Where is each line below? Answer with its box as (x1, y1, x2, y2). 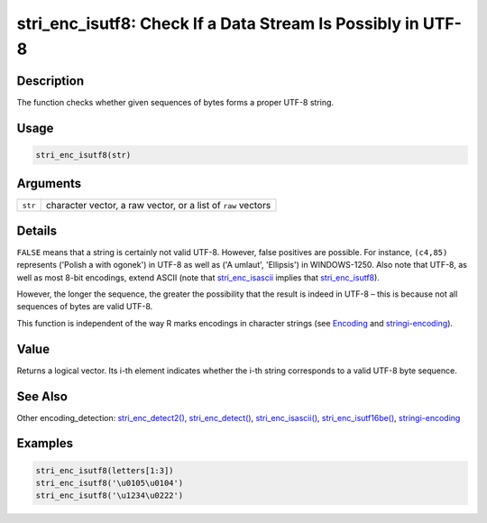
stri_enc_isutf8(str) (35, 150, 132, 160)
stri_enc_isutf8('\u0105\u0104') (35, 478, 184, 489)
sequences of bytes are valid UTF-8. (16, 301, 153, 312)
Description (16, 73, 85, 88)
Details (16, 223, 58, 238)
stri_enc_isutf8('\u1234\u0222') (35, 491, 184, 500)
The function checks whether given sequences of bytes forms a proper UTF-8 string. (16, 96, 334, 107)
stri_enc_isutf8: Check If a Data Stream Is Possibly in (16, 14, 419, 33)
